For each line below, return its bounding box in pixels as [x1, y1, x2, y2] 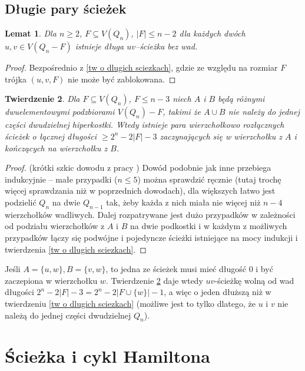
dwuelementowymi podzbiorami [5, 105, 115, 118]
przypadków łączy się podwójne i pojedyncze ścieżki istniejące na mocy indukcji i [5, 231, 298, 243]
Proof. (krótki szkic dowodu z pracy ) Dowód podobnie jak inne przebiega [5, 161, 271, 174]
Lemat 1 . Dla [5, 27, 57, 39]
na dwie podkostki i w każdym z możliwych [130, 220, 287, 232]
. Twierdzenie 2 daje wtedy [105, 274, 203, 286]
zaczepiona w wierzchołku [5, 274, 98, 286]
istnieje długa [75, 40, 124, 52]
